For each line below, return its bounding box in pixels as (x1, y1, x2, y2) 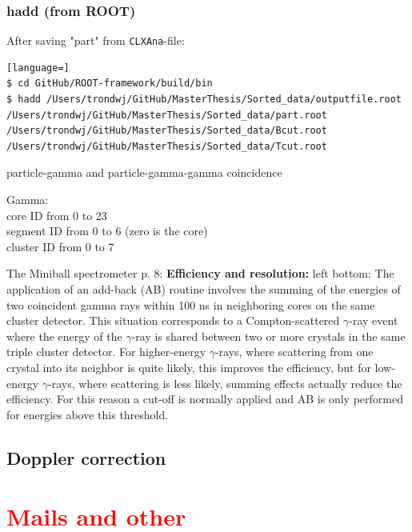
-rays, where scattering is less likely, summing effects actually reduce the (48, 374, 402, 391)
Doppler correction (6, 445, 166, 470)
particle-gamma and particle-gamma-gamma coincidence (6, 164, 282, 181)
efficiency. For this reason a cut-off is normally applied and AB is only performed (6, 390, 403, 407)
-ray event (349, 312, 398, 329)
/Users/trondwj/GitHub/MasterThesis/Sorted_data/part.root (6, 109, 327, 121)
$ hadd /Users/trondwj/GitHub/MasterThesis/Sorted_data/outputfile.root (6, 94, 402, 106)
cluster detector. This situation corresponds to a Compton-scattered (6, 312, 340, 329)
